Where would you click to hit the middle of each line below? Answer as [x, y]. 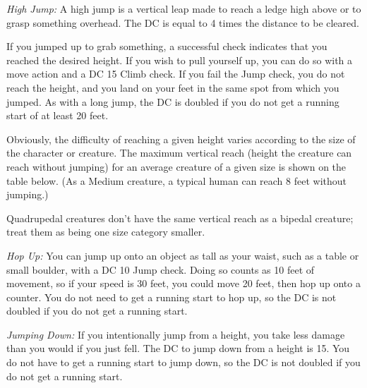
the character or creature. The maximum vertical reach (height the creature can [179, 153]
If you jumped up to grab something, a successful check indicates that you [167, 46]
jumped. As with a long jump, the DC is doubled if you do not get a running [173, 101]
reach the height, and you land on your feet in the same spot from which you [173, 87]
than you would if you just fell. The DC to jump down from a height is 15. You [178, 348]
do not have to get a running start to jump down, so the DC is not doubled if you [183, 362]
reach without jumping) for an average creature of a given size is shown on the [176, 166]
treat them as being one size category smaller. [106, 232]
